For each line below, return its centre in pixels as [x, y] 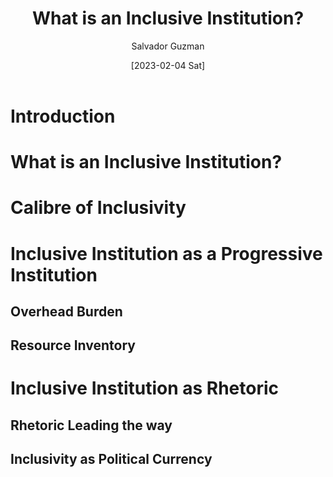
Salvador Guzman [168, 46]
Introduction [63, 116]
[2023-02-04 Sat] [168, 65]
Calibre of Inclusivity [98, 208]
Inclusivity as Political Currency [111, 459]
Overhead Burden [66, 311]
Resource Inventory [73, 345]
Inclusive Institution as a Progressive [166, 253]
